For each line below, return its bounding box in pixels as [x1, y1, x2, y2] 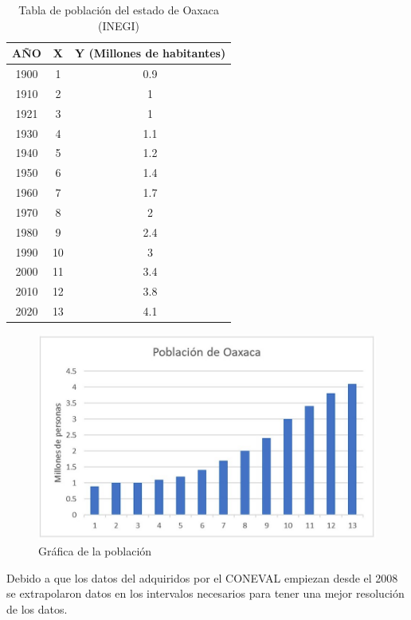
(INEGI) [98, 17, 140, 33]
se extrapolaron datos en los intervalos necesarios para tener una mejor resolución [6, 585, 405, 602]
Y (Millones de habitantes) [74, 45, 226, 61]
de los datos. [6, 600, 68, 617]
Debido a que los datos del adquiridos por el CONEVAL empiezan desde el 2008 [6, 569, 398, 586]
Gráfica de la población [38, 542, 152, 559]
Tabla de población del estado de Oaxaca [18, 2, 219, 18]
